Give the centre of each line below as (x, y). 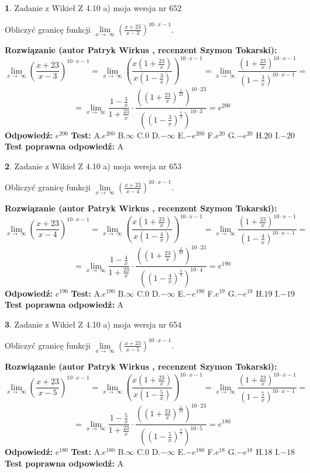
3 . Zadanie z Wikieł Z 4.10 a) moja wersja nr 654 (93, 324)
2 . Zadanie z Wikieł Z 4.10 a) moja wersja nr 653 (93, 166)
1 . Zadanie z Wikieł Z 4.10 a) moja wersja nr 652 (93, 8)
